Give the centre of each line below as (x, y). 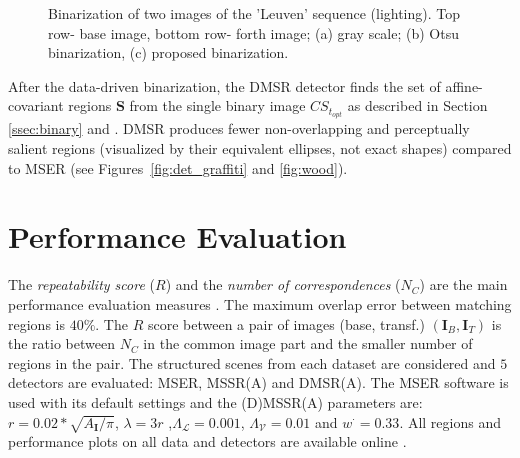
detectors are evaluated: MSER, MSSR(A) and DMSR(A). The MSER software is (258, 382)
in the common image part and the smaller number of (308, 343)
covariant (36, 105)
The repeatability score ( (81, 284)
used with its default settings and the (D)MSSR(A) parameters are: (215, 401)
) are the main (463, 284)
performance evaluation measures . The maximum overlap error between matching (260, 303)
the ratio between (61, 343)
